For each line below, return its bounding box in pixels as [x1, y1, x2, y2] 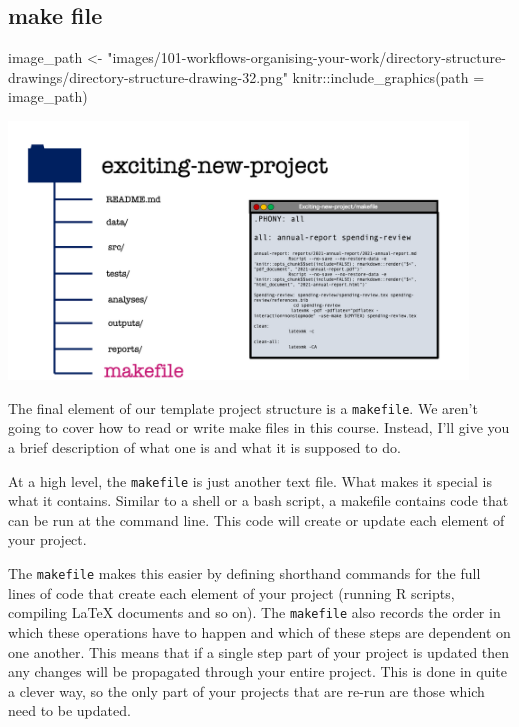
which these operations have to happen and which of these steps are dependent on [8, 621, 511, 642]
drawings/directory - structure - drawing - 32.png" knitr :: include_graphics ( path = [8, 66, 485, 87]
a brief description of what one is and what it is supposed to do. [8, 437, 401, 458]
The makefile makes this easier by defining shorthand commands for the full [8, 563, 481, 584]
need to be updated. [8, 700, 131, 721]
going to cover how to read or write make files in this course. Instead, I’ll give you [8, 417, 510, 438]
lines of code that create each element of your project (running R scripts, [8, 582, 455, 603]
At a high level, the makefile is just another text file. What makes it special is [8, 470, 492, 491]
